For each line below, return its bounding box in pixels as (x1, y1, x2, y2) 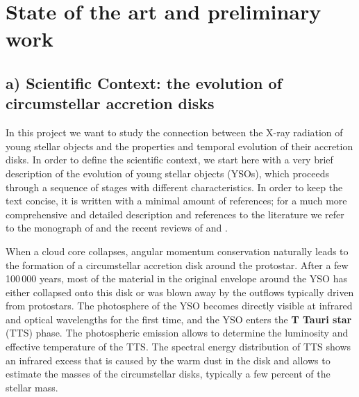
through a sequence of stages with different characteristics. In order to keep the (6, 179, 343, 194)
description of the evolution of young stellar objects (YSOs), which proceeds (6, 165, 330, 180)
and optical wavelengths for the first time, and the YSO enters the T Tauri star (6, 311, 352, 326)
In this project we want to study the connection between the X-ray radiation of (6, 125, 343, 140)
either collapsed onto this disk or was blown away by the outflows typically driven (6, 284, 354, 299)
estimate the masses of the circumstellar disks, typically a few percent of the (6, 366, 331, 381)
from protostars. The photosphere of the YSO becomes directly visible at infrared (6, 298, 353, 313)
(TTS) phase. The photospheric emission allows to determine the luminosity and (6, 325, 349, 340)
